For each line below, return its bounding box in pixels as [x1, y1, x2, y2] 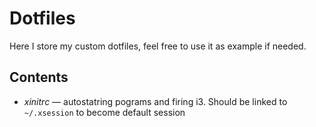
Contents [9, 69, 69, 86]
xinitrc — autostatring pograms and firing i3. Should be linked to [23, 95, 288, 107]
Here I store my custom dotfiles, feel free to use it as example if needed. [9, 40, 307, 52]
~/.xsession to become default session [23, 106, 186, 118]
